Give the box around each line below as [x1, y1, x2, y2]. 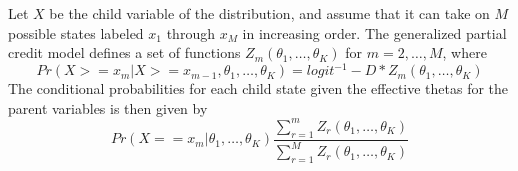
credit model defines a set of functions [8, 42, 241, 63]
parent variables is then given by [8, 97, 208, 118]
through [166, 22, 215, 43]
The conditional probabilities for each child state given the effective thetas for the [8, 78, 509, 99]
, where [442, 42, 487, 63]
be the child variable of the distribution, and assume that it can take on [49, 3, 490, 23]
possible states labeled [8, 22, 144, 43]
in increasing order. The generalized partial [242, 22, 507, 43]
